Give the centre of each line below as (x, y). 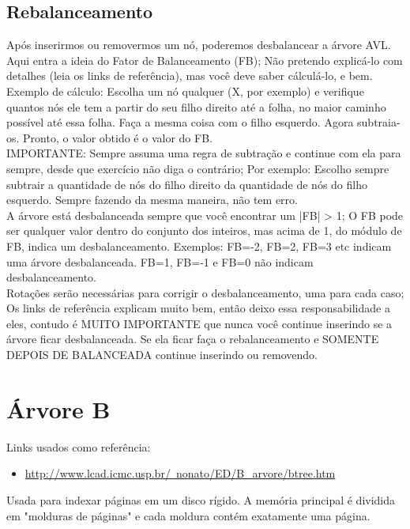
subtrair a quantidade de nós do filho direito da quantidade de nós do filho (187, 184)
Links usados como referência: (79, 446)
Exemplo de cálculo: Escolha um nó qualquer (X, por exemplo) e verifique (185, 91)
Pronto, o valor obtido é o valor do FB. (118, 137)
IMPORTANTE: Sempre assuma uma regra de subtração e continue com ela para (204, 153)
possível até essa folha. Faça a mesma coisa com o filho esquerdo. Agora (180, 122)
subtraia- (379, 122)
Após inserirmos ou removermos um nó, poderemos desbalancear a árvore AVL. (199, 45)
